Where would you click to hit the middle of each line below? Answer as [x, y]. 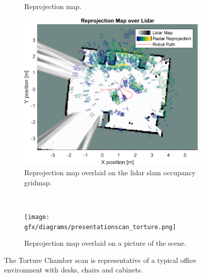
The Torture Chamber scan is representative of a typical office [100, 260]
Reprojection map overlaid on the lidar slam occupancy [110, 172]
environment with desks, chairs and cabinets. [73, 270]
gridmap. [38, 182]
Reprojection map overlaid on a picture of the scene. [105, 243]
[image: [37, 217]
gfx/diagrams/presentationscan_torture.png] [100, 227]
